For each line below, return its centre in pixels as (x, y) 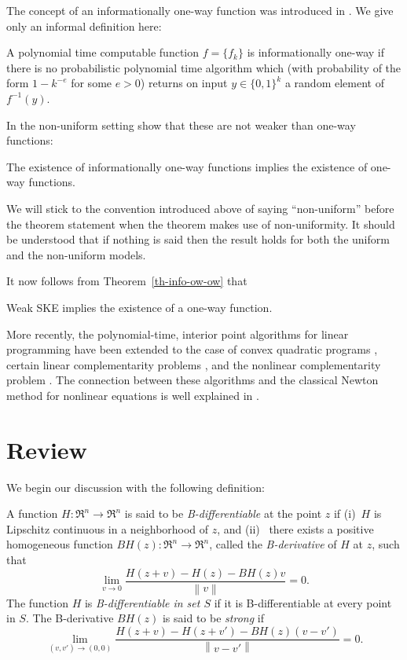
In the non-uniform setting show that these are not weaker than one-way (181, 125)
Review (47, 449)
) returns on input (184, 83)
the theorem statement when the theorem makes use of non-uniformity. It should (201, 224)
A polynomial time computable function (103, 52)
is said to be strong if (213, 618)
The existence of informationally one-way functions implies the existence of (187, 166)
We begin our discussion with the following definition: (136, 487)
